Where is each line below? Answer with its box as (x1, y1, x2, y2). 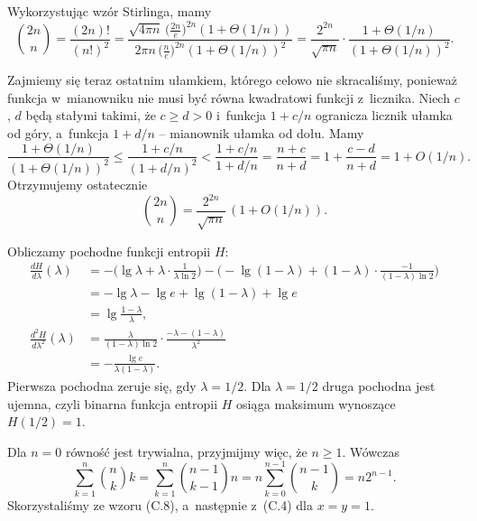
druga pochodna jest (322, 377, 436, 395)
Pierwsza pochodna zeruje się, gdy (7, 377, 197, 395)
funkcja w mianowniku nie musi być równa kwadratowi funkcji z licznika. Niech (7, 88, 450, 107)
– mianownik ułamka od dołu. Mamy (159, 123, 364, 142)
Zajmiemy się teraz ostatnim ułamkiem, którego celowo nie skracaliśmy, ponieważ (7, 70, 457, 89)
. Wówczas (342, 442, 399, 461)
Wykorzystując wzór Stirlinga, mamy (7, 2, 212, 20)
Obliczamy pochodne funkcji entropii (7, 241, 211, 260)
